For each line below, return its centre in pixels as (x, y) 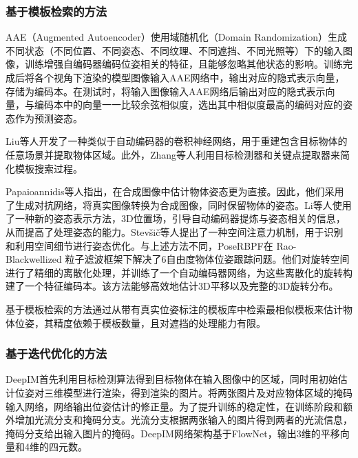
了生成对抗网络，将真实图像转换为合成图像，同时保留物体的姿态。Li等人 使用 (179, 205)
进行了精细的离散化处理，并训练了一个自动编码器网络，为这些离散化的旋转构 (179, 272)
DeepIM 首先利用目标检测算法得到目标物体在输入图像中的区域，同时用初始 (172, 379)
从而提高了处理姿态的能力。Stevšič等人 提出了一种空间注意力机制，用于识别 (175, 231)
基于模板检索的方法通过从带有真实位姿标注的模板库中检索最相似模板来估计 (174, 309)
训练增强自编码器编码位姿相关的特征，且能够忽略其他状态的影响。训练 (183, 64)
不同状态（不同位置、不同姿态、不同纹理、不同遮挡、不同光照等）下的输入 (174, 50)
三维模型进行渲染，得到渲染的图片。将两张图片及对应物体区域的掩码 (198, 392)
